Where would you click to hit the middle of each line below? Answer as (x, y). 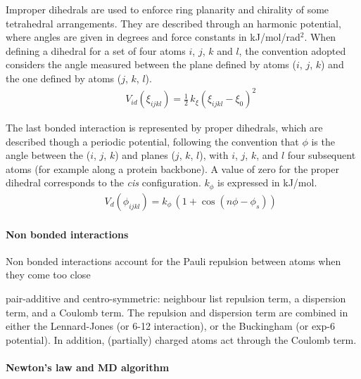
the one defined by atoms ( (64, 78)
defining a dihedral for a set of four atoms (96, 50)
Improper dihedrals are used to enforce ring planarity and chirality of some (167, 9)
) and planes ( (145, 155)
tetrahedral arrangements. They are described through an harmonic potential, (173, 23)
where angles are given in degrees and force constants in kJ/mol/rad (153, 37)
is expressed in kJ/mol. (267, 182)
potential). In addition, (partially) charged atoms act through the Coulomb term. (181, 339)
